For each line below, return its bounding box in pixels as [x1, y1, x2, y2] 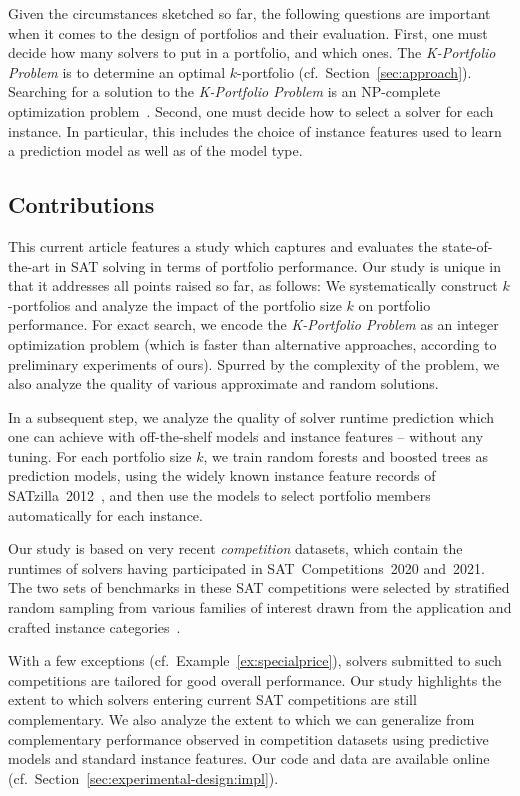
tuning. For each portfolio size [8, 445, 192, 466]
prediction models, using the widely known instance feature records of [8, 465, 436, 486]
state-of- [442, 235, 493, 256]
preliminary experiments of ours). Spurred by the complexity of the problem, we [8, 353, 500, 374]
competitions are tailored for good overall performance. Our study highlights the [8, 669, 502, 690]
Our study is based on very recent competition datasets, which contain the [8, 538, 463, 559]
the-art [8, 255, 51, 276]
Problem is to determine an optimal [8, 61, 226, 82]
